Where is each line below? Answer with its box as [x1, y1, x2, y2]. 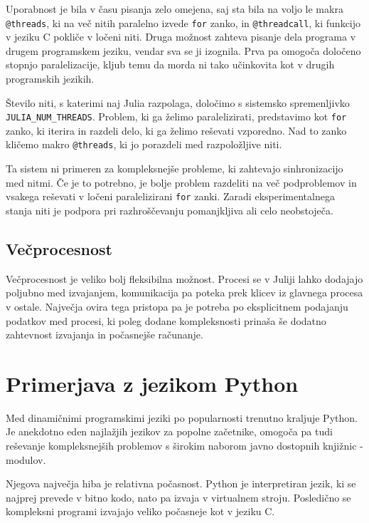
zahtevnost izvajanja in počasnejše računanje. [6, 327, 203, 342]
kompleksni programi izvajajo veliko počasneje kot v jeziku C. [6, 504, 275, 519]
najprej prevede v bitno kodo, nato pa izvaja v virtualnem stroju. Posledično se [6, 490, 351, 504]
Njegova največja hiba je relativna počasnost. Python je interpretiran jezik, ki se [6, 476, 356, 491]
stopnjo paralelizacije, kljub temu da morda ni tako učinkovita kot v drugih [6, 57, 335, 72]
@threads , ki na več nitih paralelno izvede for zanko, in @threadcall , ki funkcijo [6, 15, 361, 30]
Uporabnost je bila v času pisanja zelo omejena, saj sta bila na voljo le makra [6, 1, 343, 16]
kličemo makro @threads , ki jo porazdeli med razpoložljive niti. [6, 137, 282, 152]
